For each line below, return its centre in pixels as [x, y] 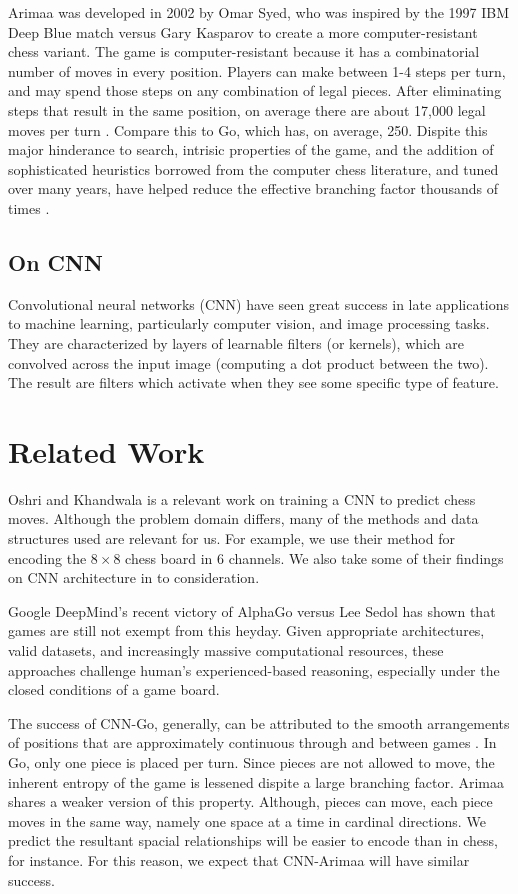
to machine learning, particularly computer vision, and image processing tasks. [249, 323]
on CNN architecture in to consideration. [134, 577]
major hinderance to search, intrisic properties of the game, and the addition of [251, 149]
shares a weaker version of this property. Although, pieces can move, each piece [250, 801]
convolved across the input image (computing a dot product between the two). [248, 362]
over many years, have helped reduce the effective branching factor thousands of [253, 188]
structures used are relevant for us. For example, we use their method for [231, 538]
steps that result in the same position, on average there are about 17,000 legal [247, 109]
